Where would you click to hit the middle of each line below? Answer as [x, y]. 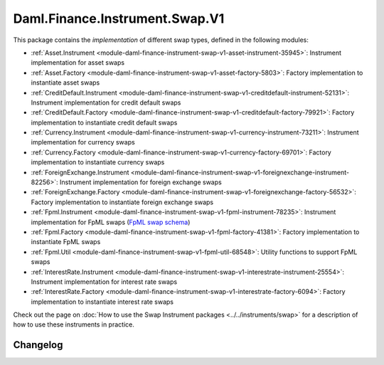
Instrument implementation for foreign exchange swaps [140, 182]
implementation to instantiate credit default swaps [104, 122]
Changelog [38, 345]
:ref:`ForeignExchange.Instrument [80, 172]
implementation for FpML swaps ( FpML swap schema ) [111, 222]
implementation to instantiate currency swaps [98, 162]
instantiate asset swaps [65, 83]
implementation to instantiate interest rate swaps [102, 302]
